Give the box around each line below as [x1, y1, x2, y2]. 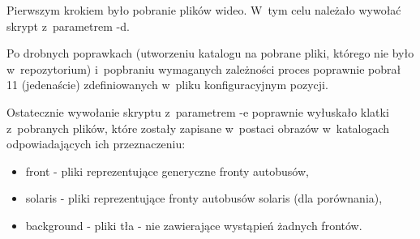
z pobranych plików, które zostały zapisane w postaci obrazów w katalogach [6, 119, 390, 136]
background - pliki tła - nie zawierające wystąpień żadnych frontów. [25, 216, 362, 233]
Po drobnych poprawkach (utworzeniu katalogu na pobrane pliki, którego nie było [6, 45, 414, 62]
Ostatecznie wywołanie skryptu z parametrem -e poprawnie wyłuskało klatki [6, 103, 389, 120]
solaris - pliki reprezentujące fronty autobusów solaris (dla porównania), [25, 190, 383, 207]
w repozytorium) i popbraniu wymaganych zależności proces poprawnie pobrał [6, 60, 401, 77]
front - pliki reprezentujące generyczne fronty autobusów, [25, 162, 309, 179]
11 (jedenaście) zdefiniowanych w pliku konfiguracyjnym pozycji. [6, 76, 328, 93]
